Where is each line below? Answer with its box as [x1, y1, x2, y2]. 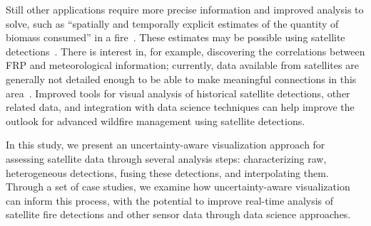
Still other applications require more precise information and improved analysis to [6, 2, 364, 16]
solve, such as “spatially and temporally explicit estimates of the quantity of [6, 16, 339, 31]
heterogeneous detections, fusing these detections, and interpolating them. [6, 165, 329, 180]
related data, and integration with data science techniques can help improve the [6, 99, 355, 114]
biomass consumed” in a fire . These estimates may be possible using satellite [6, 30, 345, 45]
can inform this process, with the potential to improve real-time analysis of [6, 193, 334, 208]
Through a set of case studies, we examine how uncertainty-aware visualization [6, 179, 350, 194]
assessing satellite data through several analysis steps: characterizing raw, [6, 151, 327, 166]
